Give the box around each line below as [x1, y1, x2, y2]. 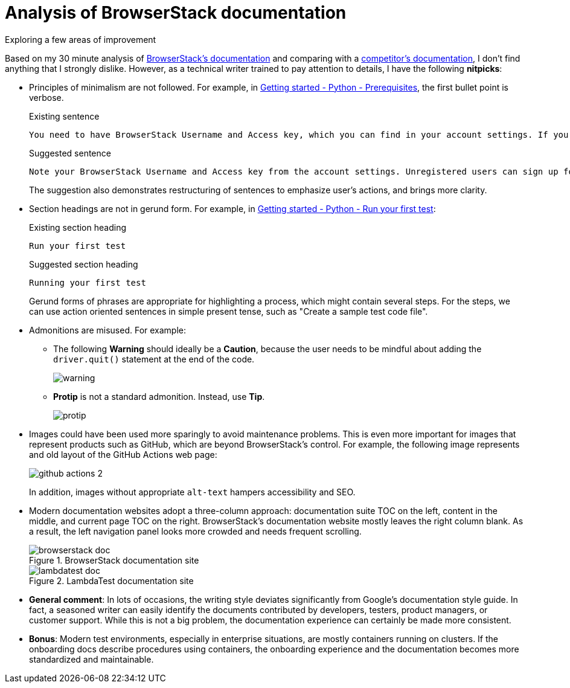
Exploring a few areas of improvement [5, 34, 156, 45]
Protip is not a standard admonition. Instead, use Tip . [53, 391, 265, 402]
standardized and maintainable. [29, 654, 154, 664]
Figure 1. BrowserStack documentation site [29, 555, 199, 565]
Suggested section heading [29, 259, 138, 269]
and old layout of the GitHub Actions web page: [29, 449, 217, 460]
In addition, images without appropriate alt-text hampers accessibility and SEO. [29, 486, 356, 497]
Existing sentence [29, 111, 100, 121]
